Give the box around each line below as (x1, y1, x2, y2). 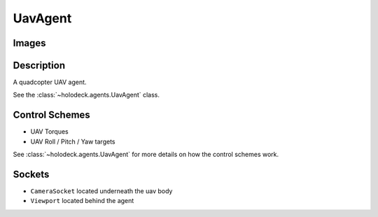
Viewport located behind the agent (30, 197, 134, 205)
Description (13, 59, 66, 71)
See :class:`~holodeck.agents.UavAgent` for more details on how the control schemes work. (13, 150, 279, 159)
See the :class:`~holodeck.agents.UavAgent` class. (13, 91, 160, 99)
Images (13, 37, 46, 49)
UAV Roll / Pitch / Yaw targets (30, 137, 115, 146)
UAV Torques (30, 127, 69, 136)
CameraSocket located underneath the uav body (30, 187, 173, 195)
